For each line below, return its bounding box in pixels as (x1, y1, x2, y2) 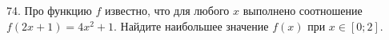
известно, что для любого (104, 2, 230, 18)
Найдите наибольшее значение (120, 17, 269, 34)
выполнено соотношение (243, 2, 363, 18)
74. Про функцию (6, 2, 92, 18)
